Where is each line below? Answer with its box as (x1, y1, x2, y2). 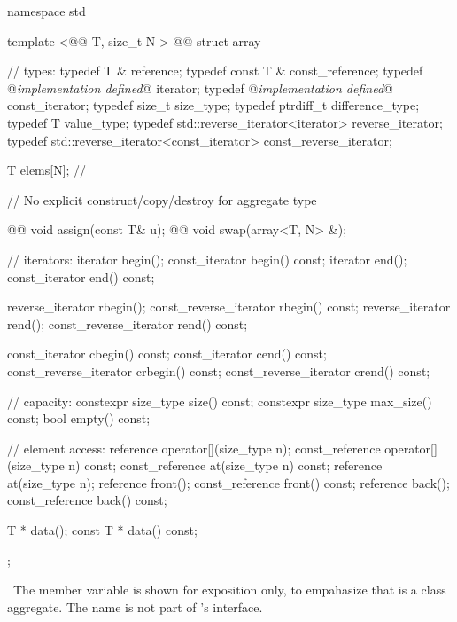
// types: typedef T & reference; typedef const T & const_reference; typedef (7, 61, 423, 80)
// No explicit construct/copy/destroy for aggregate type (7, 190, 317, 209)
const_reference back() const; (7, 491, 167, 509)
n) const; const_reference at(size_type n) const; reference (68, 456, 383, 475)
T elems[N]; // (7, 161, 87, 179)
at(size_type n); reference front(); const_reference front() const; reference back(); (7, 473, 450, 492)
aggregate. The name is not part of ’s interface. (7, 597, 263, 616)
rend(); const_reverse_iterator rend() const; (7, 314, 248, 333)
